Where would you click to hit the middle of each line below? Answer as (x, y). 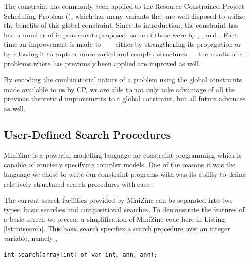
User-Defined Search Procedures (87, 134)
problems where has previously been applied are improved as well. (102, 63)
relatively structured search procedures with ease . (79, 183)
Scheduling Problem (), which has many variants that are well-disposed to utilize (125, 15)
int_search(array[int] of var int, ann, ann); (81, 255)
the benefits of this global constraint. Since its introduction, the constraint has (121, 25)
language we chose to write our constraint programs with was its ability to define (125, 174)
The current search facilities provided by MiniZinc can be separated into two (118, 200)
